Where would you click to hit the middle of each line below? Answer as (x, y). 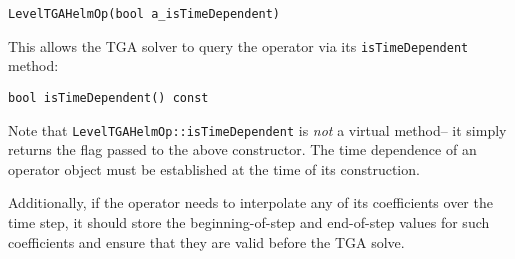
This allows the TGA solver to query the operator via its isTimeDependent (238, 45)
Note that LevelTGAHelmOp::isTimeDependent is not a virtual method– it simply (257, 129)
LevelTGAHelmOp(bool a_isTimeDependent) (144, 14)
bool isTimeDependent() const (108, 97)
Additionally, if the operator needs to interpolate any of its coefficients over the (250, 202)
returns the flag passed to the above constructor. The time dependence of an (242, 149)
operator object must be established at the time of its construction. (214, 168)
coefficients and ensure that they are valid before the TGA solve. (206, 241)
